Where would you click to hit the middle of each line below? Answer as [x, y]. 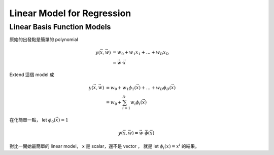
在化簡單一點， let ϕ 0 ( [32, 120]
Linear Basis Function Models [60, 27]
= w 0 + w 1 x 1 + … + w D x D [141, 53]
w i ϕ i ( [136, 103]
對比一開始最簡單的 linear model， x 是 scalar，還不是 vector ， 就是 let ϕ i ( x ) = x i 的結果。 [105, 146]
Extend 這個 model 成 [32, 75]
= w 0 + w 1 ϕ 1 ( [121, 88]
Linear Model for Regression [70, 13]
